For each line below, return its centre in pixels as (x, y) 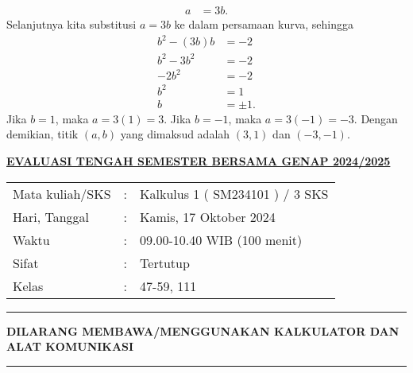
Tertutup (165, 262)
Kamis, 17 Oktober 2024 (208, 216)
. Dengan (376, 118)
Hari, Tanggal (51, 216)
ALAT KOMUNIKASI (70, 346)
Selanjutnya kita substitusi (71, 24)
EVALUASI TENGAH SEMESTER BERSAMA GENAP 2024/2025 (199, 160)
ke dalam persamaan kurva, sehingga (264, 24)
